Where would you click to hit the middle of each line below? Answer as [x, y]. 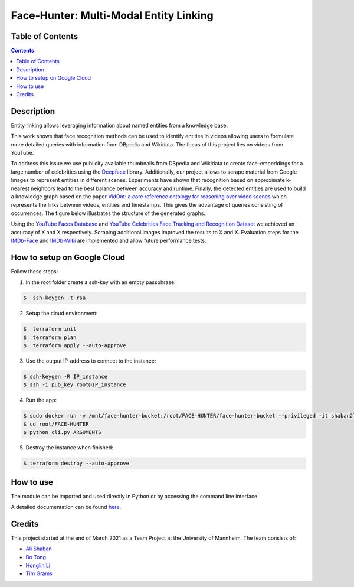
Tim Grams [39, 573]
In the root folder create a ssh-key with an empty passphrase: [101, 282]
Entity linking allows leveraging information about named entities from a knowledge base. [119, 125]
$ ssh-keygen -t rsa [55, 298]
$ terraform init [50, 329]
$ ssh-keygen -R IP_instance [65, 376]
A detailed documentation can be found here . [66, 507]
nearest [20, 188]
